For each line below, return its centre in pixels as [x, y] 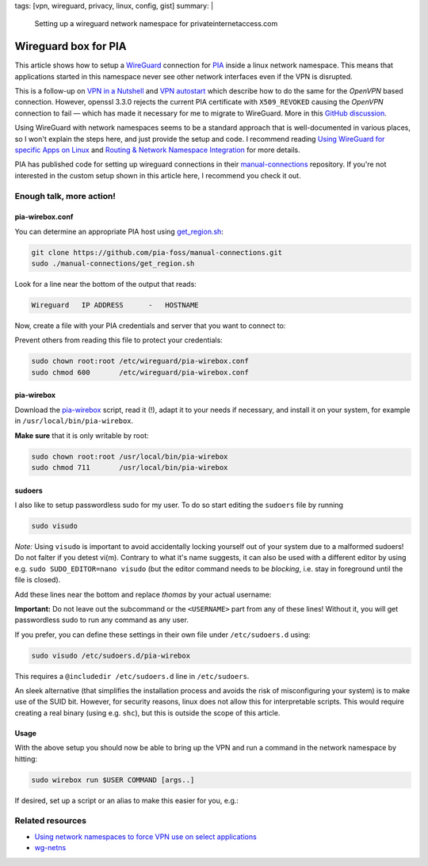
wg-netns [50, 848]
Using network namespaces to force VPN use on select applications [145, 837]
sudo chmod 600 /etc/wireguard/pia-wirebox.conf [140, 372]
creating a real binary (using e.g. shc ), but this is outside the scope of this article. [147, 712]
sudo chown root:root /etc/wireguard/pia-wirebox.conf [140, 361]
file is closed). [38, 580]
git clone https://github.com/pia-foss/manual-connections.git [157, 252]
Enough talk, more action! [65, 196]
